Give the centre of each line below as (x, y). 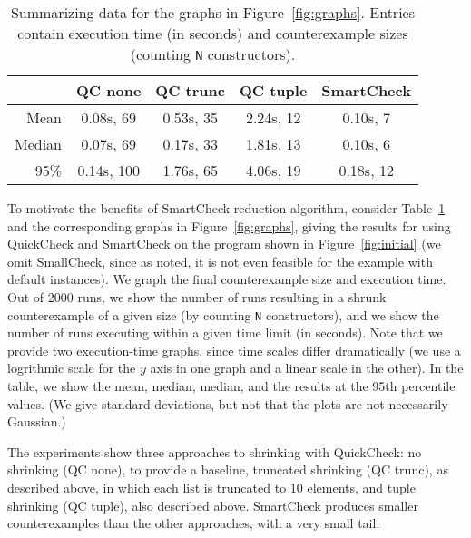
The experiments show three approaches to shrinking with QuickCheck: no (215, 451)
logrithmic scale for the (72, 368)
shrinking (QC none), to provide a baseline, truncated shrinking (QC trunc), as (228, 470)
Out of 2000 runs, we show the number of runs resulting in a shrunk (197, 296)
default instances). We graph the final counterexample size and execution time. (227, 279)
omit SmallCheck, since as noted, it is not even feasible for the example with (220, 261)
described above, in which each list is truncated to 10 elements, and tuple (211, 487)
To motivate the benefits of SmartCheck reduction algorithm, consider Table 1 (226, 208)
